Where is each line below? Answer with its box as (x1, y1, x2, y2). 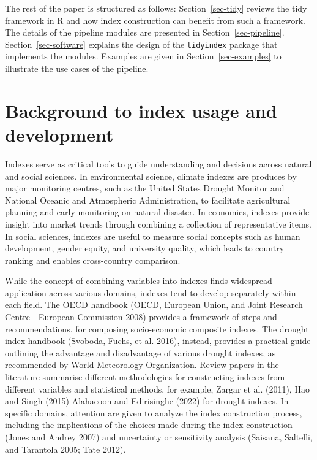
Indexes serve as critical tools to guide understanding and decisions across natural (5, 157, 312, 170)
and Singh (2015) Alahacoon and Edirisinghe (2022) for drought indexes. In (5, 394, 289, 407)
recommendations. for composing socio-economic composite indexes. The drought (5, 322, 309, 335)
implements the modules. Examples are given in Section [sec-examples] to (5, 50, 282, 63)
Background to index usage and (5, 98, 277, 123)
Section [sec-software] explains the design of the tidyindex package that (5, 37, 278, 50)
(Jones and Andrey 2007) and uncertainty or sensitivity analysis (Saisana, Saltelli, (5, 431, 313, 443)
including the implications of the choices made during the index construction (5, 418, 293, 431)
